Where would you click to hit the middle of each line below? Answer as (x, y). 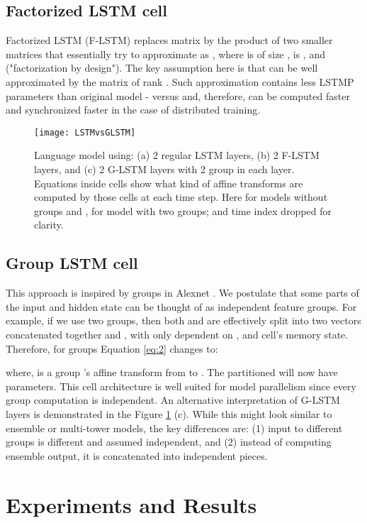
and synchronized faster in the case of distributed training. (133, 110)
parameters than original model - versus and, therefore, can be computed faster (178, 95)
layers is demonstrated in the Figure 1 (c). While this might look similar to (169, 413)
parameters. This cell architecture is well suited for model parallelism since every (181, 386)
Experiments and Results (131, 504)
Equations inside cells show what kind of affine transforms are (169, 183)
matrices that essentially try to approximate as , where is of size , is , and (165, 54)
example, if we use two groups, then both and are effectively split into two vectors (183, 320)
